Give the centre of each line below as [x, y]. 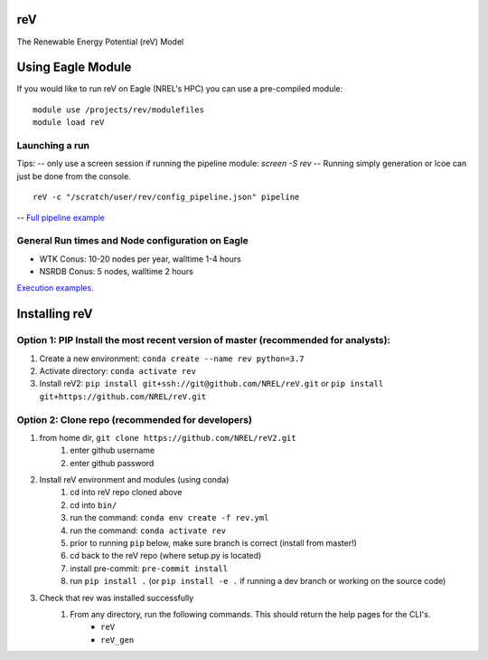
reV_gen [117, 640]
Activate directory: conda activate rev [117, 370]
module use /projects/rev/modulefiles [119, 110]
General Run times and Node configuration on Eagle [132, 241]
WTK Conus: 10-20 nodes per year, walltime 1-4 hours [140, 259]
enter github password [112, 463]
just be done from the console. [74, 176]
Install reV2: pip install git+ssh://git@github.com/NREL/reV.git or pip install [211, 384]
